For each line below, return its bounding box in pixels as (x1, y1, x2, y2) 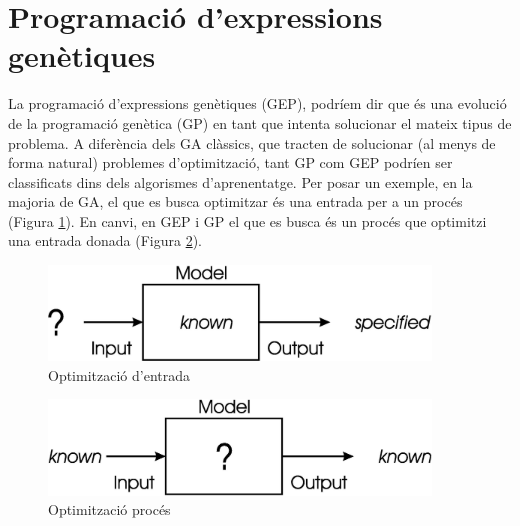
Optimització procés (48, 499, 171, 520)
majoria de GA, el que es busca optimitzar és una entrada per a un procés (8, 191, 463, 212)
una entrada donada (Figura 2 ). (8, 230, 202, 251)
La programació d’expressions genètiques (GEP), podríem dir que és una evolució (8, 93, 507, 114)
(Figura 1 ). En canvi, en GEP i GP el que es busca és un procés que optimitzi (8, 210, 487, 231)
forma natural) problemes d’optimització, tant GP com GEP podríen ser (8, 152, 453, 173)
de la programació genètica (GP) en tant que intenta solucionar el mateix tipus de (8, 112, 512, 133)
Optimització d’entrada (48, 364, 191, 385)
